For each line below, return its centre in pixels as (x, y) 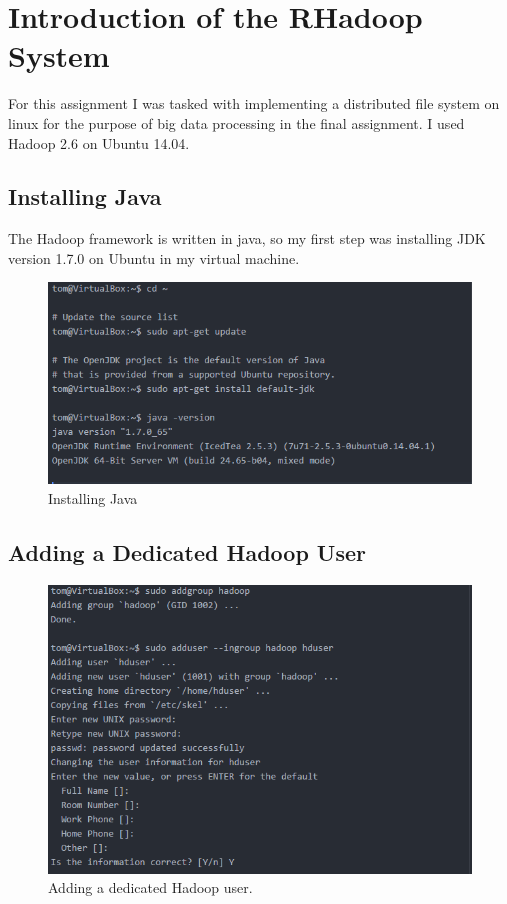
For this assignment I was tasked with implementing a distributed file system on (254, 103)
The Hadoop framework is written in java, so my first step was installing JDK (247, 238)
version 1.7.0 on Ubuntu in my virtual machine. (154, 257)
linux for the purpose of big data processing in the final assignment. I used (236, 122)
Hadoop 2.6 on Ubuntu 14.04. (99, 142)
